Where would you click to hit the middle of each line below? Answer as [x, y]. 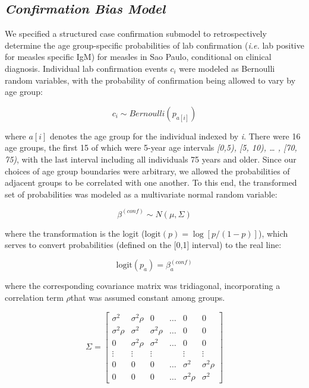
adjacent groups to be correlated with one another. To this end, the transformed [151, 182]
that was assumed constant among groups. [148, 297]
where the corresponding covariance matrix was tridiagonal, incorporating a [143, 286]
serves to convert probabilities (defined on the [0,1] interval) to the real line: [143, 245]
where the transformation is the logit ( [75, 233]
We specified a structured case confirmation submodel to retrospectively [136, 34]
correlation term [34, 297]
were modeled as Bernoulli [227, 68]
